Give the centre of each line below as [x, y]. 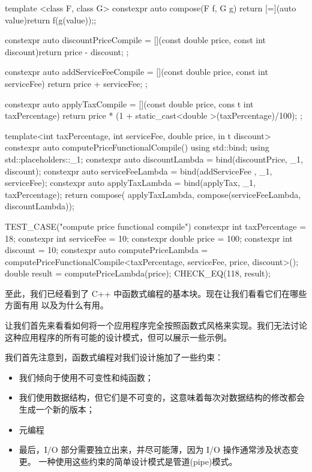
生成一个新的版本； [57, 409]
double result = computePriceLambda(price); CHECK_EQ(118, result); [138, 273]
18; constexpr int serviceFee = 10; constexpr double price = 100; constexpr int [149, 238]
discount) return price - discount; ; [67, 51]
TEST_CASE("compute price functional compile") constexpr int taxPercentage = [156, 226]
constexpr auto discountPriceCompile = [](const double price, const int [136, 40]
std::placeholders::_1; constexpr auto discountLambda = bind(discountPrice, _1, [154, 159]
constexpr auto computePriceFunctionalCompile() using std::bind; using [137, 147]
